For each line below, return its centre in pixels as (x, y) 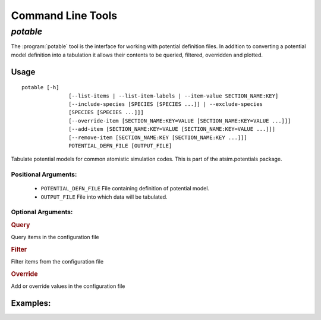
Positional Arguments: (44, 174)
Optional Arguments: (42, 212)
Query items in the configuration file (55, 237)
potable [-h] (40, 87)
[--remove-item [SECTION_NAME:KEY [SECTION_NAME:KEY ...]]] (158, 137)
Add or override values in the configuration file (68, 286)
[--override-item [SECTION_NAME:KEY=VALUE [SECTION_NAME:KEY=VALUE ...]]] (180, 121)
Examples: (31, 303)
